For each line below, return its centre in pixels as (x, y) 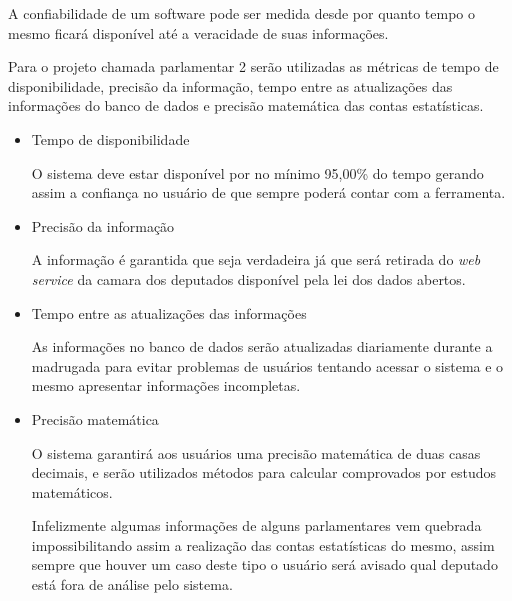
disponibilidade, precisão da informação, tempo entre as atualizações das (230, 85)
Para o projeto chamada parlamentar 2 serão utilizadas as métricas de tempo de (253, 66)
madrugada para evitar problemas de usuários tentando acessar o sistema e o (267, 365)
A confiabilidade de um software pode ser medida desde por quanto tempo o (242, 13)
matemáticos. (72, 491)
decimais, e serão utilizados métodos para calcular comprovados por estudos (264, 472)
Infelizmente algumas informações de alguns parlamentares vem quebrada (256, 525)
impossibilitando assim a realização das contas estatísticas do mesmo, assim (263, 544)
